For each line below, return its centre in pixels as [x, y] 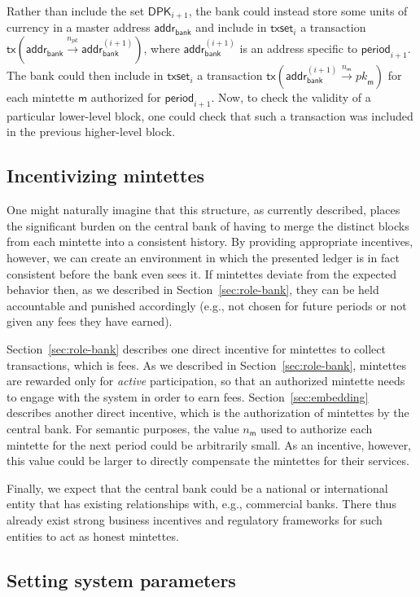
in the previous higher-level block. [91, 132]
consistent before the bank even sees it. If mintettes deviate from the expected [202, 273]
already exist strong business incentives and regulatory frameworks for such [195, 519]
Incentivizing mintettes [106, 176]
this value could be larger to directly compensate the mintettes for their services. [208, 461]
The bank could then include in [85, 75]
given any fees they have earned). [90, 321]
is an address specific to [299, 48]
